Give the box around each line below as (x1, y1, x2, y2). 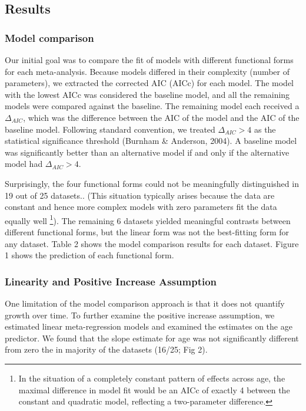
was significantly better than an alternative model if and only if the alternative (5, 146, 290, 158)
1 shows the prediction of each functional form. (5, 249, 174, 261)
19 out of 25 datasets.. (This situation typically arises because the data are (5, 189, 275, 201)
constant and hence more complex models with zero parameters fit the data (5, 200, 277, 213)
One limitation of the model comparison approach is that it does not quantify (5, 297, 285, 309)
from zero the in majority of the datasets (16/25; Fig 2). (5, 343, 208, 356)
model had (5, 157, 43, 170)
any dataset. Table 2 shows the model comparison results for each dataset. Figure (5, 237, 299, 249)
